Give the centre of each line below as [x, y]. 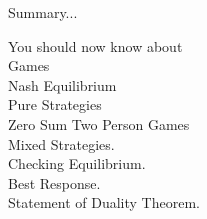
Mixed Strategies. [61, 143]
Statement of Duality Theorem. [104, 202]
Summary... [43, 12]
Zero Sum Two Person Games [99, 123]
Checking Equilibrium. [77, 163]
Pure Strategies [55, 104]
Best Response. [54, 182]
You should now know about [95, 45]
